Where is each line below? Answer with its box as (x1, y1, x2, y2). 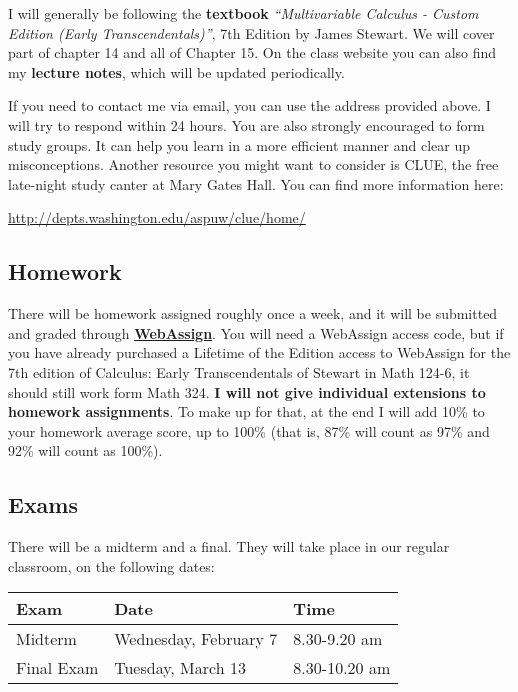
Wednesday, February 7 (114, 627, 278, 651)
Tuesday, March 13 (114, 656, 246, 680)
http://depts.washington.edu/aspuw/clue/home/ (8, 207, 306, 228)
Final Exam (16, 656, 99, 680)
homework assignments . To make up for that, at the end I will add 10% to (8, 401, 485, 422)
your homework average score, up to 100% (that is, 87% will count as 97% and (8, 420, 490, 441)
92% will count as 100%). (8, 440, 163, 461)
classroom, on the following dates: (8, 555, 215, 576)
